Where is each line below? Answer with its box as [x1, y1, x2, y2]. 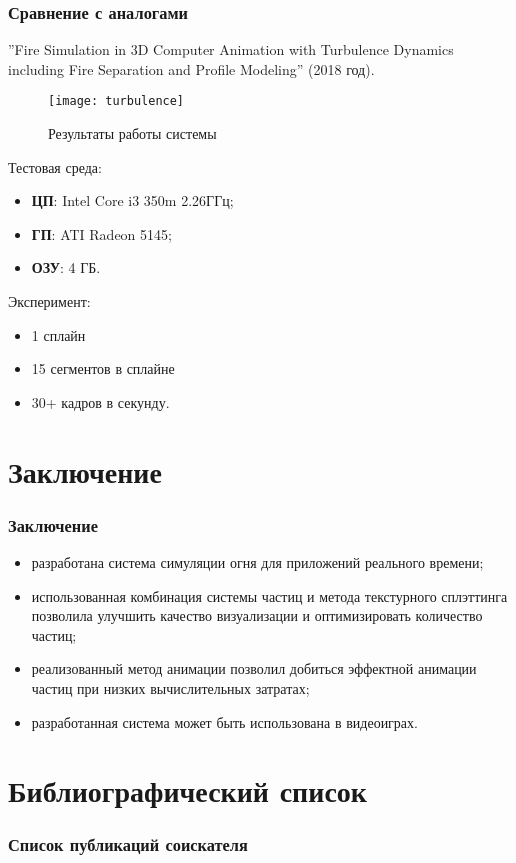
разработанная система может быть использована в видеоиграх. [31, 711, 418, 732]
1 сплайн [31, 324, 86, 345]
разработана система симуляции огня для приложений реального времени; [31, 552, 484, 572]
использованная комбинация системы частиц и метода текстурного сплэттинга [31, 585, 508, 606]
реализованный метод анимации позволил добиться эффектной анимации [31, 658, 477, 679]
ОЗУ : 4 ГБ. [31, 257, 101, 278]
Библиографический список [8, 770, 367, 811]
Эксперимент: [8, 291, 91, 312]
